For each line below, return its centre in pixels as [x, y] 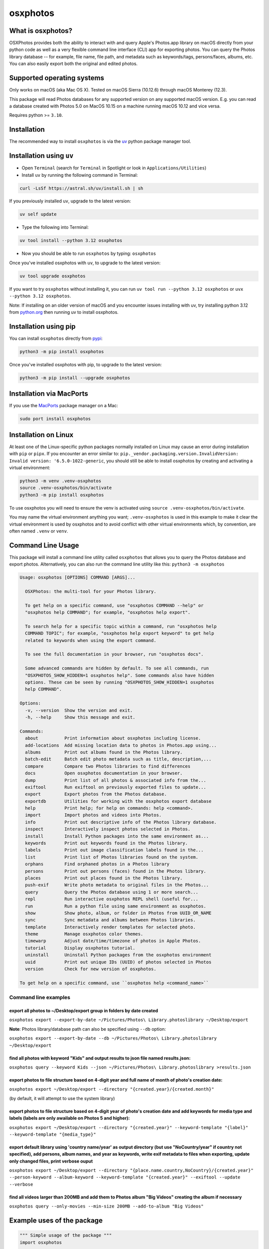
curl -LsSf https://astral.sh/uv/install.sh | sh [81, 188]
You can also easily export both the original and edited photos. [73, 64]
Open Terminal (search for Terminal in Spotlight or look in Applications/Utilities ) [114, 168]
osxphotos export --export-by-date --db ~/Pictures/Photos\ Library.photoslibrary [113, 1038]
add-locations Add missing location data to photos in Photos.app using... [121, 745]
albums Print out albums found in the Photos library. [104, 752]
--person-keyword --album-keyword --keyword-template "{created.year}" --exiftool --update [125, 1177]
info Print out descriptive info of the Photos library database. [121, 822]
